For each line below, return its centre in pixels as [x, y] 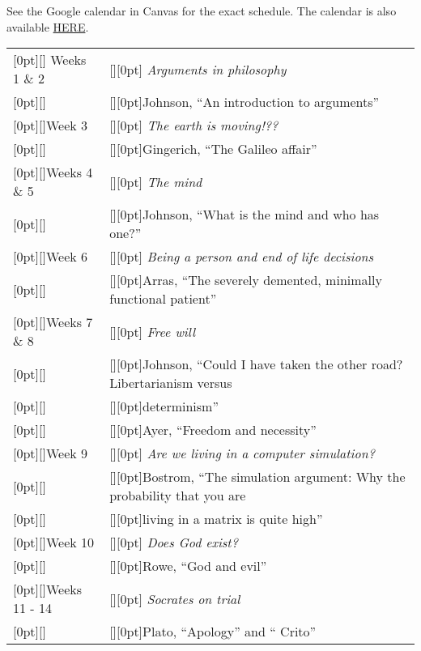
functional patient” [163, 299]
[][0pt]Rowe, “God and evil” [188, 566]
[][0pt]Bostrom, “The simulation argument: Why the [257, 477]
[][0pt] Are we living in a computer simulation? [242, 453]
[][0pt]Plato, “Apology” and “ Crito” [213, 632]
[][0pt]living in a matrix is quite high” [216, 519]
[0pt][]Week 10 [54, 542]
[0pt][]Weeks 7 [53, 322]
